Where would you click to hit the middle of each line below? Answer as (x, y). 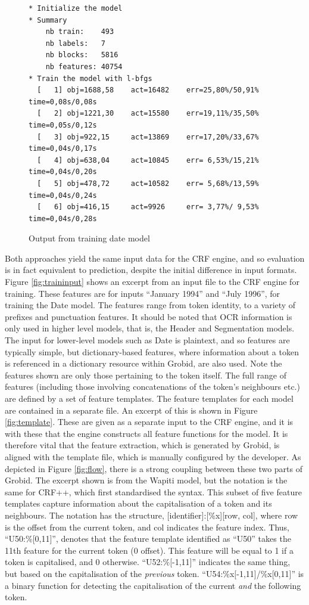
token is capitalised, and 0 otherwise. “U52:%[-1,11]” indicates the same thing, (148, 562)
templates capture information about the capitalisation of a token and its (138, 503)
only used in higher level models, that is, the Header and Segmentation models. (150, 328)
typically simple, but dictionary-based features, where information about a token (152, 351)
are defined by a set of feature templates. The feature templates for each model (149, 398)
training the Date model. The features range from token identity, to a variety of (150, 305)
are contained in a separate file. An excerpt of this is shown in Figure (131, 410)
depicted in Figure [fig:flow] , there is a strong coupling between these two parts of (154, 468)
